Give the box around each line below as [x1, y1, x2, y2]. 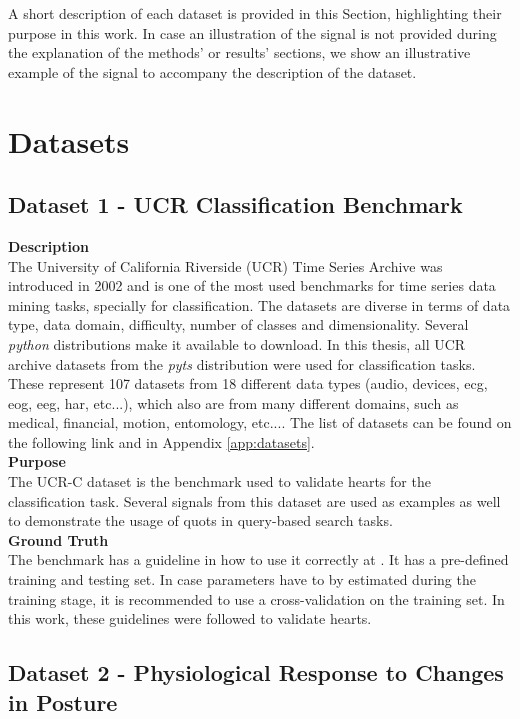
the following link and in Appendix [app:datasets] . [8, 431, 315, 452]
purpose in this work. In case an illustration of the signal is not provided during [8, 22, 497, 43]
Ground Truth [8, 529, 109, 550]
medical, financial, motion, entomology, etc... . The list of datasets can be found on [8, 412, 512, 433]
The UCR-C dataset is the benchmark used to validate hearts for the [8, 471, 431, 492]
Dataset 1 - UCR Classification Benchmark [8, 189, 463, 220]
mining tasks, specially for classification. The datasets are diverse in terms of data [8, 294, 511, 315]
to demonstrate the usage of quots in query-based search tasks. [8, 510, 393, 531]
